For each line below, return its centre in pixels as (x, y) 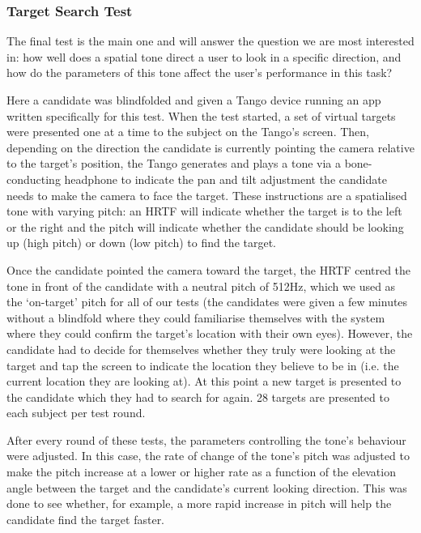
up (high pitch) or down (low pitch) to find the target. (142, 243)
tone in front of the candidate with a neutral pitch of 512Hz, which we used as (201, 286)
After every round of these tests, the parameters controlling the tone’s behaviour (206, 439)
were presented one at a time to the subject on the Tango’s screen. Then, (188, 132)
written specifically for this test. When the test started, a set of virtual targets (201, 115)
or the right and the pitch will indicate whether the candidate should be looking (205, 226)
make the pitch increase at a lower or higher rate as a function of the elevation (201, 472)
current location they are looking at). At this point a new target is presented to (204, 381)
